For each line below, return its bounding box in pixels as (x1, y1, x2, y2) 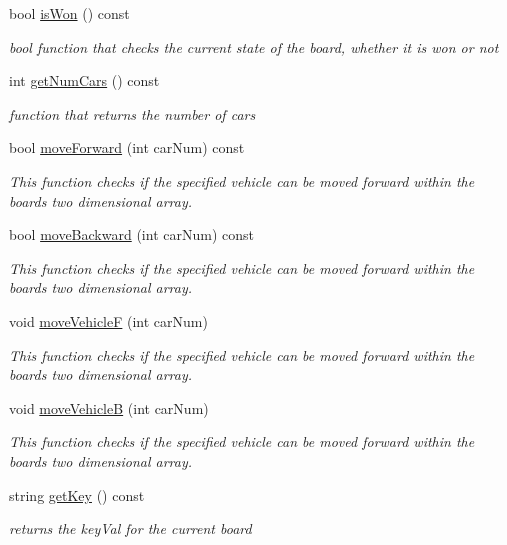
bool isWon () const (9, 3, 130, 23)
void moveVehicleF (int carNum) (9, 310, 208, 331)
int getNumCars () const (9, 70, 160, 91)
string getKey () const (9, 484, 145, 505)
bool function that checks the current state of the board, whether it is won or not (9, 36, 499, 57)
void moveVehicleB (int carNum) (9, 397, 209, 418)
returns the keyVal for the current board (9, 518, 252, 539)
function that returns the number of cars (9, 103, 256, 124)
